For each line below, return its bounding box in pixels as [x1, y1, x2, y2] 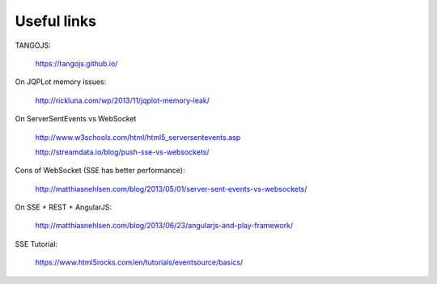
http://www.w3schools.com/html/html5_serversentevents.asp [35, 132, 241, 142]
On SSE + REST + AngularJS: [15, 202, 112, 212]
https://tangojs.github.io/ [35, 58, 118, 68]
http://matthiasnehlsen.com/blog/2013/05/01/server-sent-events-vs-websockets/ [35, 184, 308, 193]
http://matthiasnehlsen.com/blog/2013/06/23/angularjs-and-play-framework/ [35, 221, 294, 231]
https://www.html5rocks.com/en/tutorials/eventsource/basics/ [35, 257, 244, 267]
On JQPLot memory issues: [15, 77, 107, 87]
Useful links [15, 12, 97, 30]
